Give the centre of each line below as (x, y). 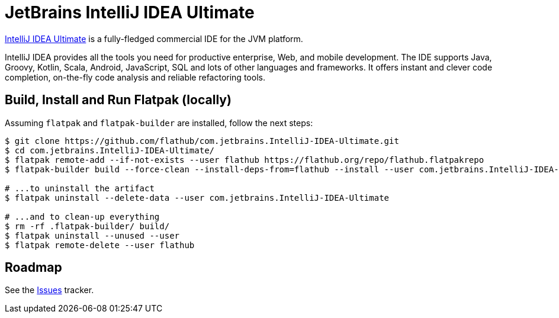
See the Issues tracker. (49, 290)
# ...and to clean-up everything (82, 216)
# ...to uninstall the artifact (80, 188)
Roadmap (33, 268)
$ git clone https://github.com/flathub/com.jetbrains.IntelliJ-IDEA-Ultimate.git (202, 141)
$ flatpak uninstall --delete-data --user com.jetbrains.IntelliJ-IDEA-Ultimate (197, 197)
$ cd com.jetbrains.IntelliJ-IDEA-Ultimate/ (110, 150)
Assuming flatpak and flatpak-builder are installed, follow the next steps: (159, 123)
